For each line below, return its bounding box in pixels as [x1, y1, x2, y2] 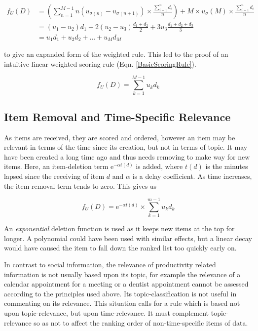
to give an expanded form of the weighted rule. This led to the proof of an [4, 49, 228, 59]
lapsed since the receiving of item [4, 170, 105, 181]
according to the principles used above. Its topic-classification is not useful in [4, 288, 237, 298]
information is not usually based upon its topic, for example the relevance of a [4, 269, 241, 279]
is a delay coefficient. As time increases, [132, 170, 252, 181]
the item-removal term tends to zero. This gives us [4, 180, 157, 191]
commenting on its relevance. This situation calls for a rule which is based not [4, 298, 240, 308]
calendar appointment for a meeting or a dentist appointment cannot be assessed [4, 279, 249, 289]
